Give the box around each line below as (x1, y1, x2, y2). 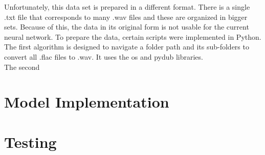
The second (4, 61, 40, 72)
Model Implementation (4, 91, 169, 112)
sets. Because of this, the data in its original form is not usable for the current (4, 21, 249, 32)
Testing (4, 131, 57, 152)
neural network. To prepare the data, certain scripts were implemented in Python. (4, 31, 261, 42)
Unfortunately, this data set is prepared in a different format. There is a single (4, 2, 250, 12)
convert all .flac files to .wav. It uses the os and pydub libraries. (4, 51, 203, 62)
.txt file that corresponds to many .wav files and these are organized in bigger (4, 11, 248, 22)
